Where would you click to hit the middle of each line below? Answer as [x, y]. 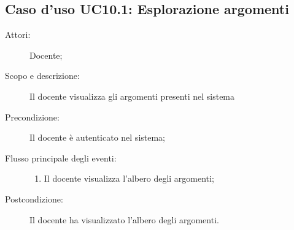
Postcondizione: [34, 198]
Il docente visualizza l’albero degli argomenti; [129, 178]
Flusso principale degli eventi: [61, 158]
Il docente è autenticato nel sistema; [98, 137]
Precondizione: [32, 117]
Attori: [18, 35]
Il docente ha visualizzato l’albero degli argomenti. [124, 219]
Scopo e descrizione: [42, 76]
